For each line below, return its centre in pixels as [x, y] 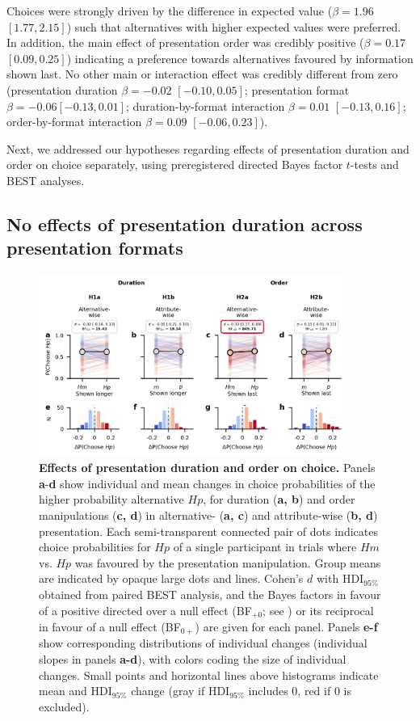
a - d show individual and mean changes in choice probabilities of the [207, 483]
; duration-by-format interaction [206, 105]
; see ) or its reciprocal [318, 610]
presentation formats [95, 248]
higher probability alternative [111, 499]
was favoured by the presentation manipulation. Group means [228, 562]
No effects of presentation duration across [185, 223]
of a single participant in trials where [265, 547]
